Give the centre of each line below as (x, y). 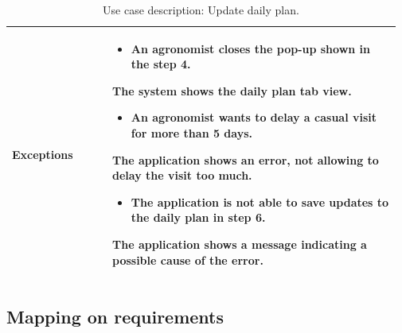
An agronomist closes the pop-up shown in (251, 48)
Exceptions (43, 154)
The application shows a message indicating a (240, 244)
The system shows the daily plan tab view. (232, 90)
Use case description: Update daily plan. (201, 10)
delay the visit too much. (182, 175)
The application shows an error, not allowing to (246, 159)
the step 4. (161, 64)
